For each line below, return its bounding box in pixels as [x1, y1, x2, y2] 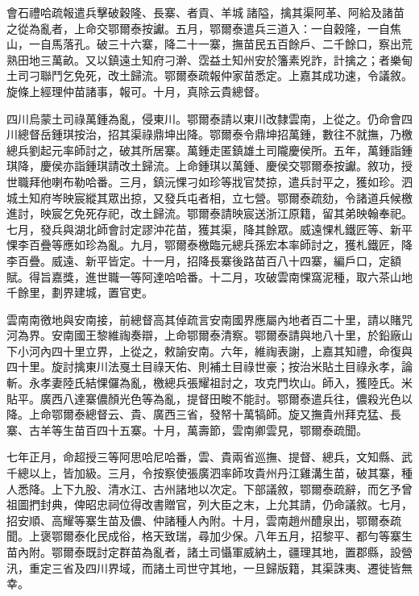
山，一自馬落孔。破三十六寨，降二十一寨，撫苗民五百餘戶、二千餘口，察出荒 [6, 35, 413, 52]
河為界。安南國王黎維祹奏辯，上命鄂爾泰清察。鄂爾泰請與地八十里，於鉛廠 [6, 327, 401, 344]
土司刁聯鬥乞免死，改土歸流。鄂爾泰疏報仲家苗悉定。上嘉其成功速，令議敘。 [6, 67, 413, 84]
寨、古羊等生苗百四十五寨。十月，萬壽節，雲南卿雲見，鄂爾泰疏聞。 [6, 421, 367, 438]
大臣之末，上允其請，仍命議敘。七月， [209, 496, 413, 513]
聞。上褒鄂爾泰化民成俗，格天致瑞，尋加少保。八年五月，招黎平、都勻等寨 [6, 527, 401, 544]
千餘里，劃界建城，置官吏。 [6, 284, 153, 301]
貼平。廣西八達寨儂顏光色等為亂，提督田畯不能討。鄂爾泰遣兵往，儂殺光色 [6, 390, 401, 406]
